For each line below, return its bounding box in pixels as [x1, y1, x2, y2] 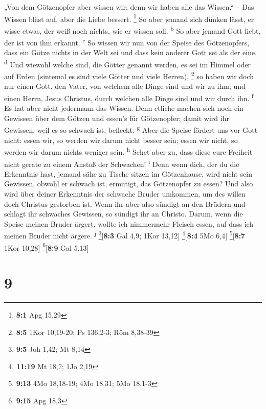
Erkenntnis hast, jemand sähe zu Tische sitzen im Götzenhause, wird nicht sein [4, 168, 253, 179]
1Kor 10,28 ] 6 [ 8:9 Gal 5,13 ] [4, 240, 89, 253]
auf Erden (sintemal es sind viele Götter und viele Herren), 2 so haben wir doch [4, 69, 254, 81]
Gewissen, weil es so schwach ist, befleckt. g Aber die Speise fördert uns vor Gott [4, 123, 258, 135]
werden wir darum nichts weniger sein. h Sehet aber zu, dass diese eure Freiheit [4, 145, 253, 157]
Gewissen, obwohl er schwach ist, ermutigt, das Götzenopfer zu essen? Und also [4, 178, 253, 189]
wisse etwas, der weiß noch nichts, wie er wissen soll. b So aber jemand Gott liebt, [4, 23, 261, 36]
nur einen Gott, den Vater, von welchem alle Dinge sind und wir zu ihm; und [4, 81, 246, 91]
